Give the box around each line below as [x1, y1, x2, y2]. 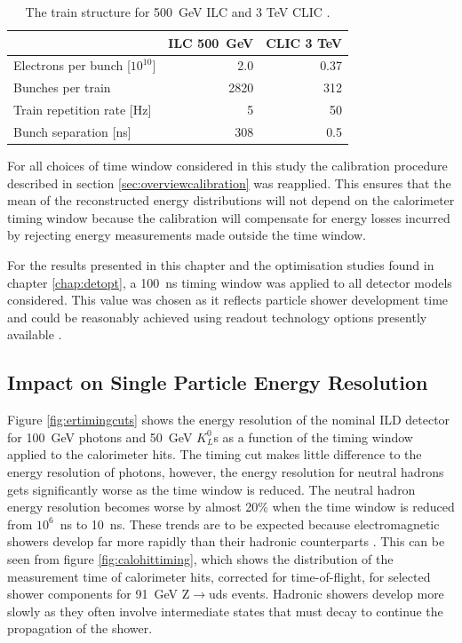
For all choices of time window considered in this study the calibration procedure [7, 156, 448, 175]
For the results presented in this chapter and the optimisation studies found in [7, 256, 434, 274]
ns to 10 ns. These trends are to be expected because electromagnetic [60, 514, 440, 533]
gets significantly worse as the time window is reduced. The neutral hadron [7, 480, 416, 498]
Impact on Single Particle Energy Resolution [7, 369, 428, 396]
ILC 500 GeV [168, 33, 254, 52]
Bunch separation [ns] [13, 122, 131, 140]
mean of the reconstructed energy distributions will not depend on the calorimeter [7, 191, 455, 210]
